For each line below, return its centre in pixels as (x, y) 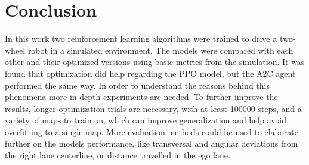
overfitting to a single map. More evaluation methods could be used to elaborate (152, 131)
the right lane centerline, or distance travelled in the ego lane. (118, 155)
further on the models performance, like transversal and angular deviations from (152, 143)
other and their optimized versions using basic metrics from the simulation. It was (155, 62)
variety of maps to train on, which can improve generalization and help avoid (146, 120)
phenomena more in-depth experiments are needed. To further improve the (141, 97)
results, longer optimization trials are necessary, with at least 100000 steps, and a (153, 108)
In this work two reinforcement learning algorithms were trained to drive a (141, 38)
